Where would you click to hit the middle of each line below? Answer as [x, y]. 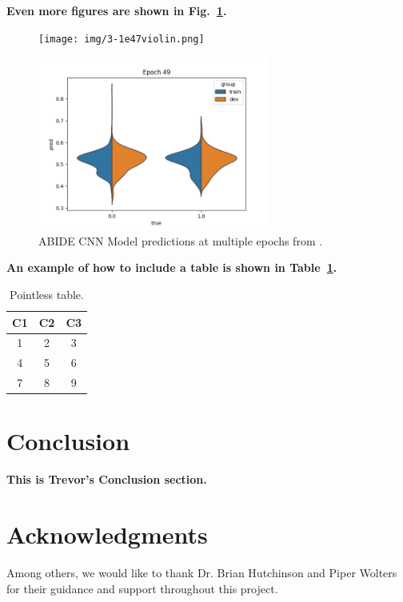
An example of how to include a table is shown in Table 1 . [172, 267]
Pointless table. [47, 295]
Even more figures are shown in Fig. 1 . [117, 10]
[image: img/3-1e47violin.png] [122, 39]
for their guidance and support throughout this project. [142, 588]
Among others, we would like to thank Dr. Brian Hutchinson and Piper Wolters [202, 573]
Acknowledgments [107, 534]
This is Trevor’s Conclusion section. [107, 479]
